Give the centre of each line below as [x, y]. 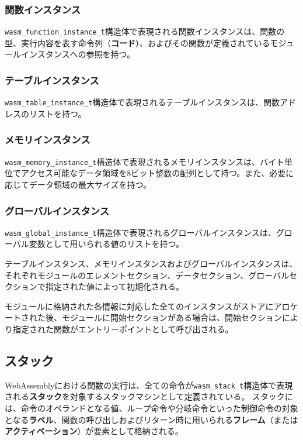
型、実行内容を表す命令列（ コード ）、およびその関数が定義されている [137, 42]
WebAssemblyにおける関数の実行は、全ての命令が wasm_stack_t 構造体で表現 [149, 385]
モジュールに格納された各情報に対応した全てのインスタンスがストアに [139, 306]
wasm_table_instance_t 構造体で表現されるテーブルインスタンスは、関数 [142, 102]
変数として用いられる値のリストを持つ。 [106, 244]
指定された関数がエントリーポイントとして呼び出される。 [123, 329]
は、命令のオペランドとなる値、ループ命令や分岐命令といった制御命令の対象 [151, 408]
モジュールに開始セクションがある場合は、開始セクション [172, 317]
